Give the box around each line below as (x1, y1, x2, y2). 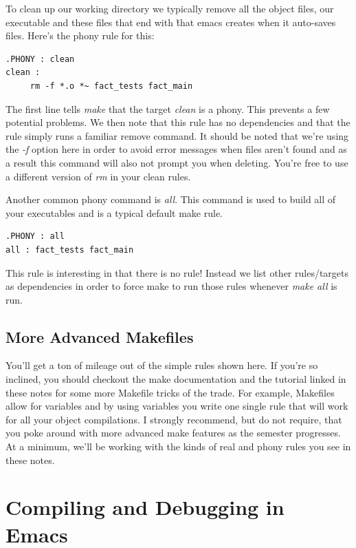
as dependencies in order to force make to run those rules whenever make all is (5, 279, 337, 293)
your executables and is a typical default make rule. (5, 205, 223, 220)
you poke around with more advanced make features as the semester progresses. (5, 425, 341, 440)
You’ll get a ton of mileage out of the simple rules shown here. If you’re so (5, 358, 318, 372)
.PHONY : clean (5, 54, 75, 64)
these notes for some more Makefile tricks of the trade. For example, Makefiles (5, 385, 335, 399)
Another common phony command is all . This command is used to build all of (5, 192, 336, 207)
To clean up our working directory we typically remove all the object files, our (5, 1, 334, 15)
